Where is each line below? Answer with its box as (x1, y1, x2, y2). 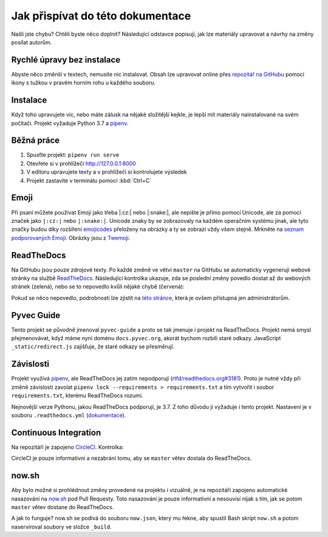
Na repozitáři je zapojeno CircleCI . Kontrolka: (11, 443, 124, 451)
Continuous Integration (11, 427, 101, 437)
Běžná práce (11, 135, 60, 146)
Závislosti (11, 359, 50, 369)
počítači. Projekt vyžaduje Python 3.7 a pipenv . (11, 119, 129, 127)
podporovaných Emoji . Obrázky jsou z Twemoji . (11, 234, 131, 241)
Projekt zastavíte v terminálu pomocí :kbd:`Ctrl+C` (26, 177, 152, 184)
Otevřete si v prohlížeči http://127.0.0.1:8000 (26, 160, 136, 167)
